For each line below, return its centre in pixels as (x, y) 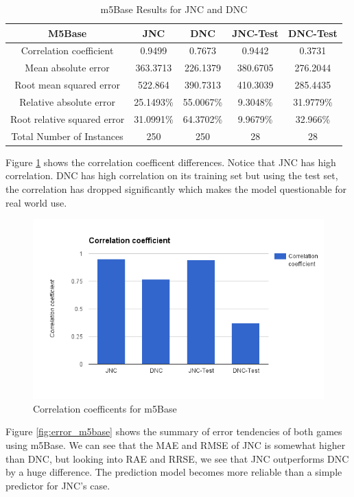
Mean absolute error (67, 68)
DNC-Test (313, 33)
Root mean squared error (67, 85)
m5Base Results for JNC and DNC (174, 9)
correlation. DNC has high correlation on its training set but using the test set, (172, 175)
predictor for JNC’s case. (58, 485)
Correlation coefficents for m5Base (105, 408)
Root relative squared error (68, 118)
